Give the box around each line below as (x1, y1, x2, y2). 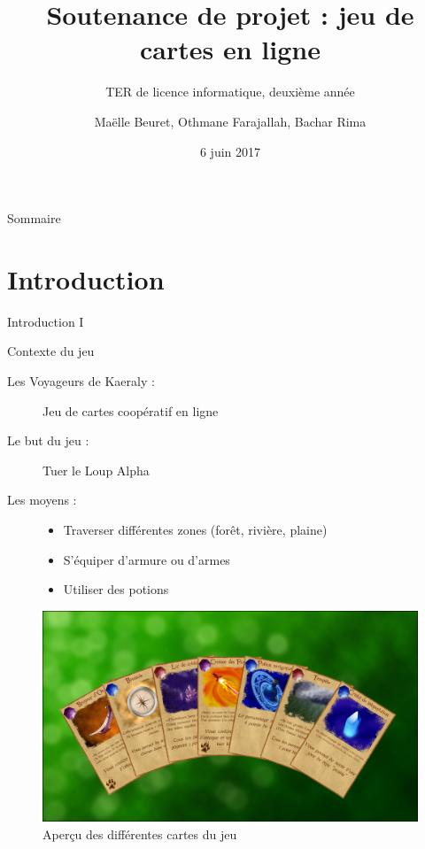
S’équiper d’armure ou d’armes (63, 550, 230, 568)
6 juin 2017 (199, 142, 261, 160)
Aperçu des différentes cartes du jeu (42, 824, 237, 843)
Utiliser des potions (63, 580, 169, 598)
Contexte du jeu (7, 342, 95, 360)
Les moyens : (7, 490, 77, 509)
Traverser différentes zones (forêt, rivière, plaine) (63, 520, 328, 538)
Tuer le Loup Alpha (42, 460, 150, 479)
